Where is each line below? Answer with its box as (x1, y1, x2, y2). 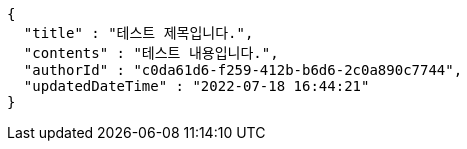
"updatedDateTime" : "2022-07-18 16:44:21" (23, 78, 370, 94)
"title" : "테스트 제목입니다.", (23, 25, 254, 41)
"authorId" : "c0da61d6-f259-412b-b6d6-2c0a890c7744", (23, 62, 463, 78)
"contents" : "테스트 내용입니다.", (23, 45, 279, 61)
